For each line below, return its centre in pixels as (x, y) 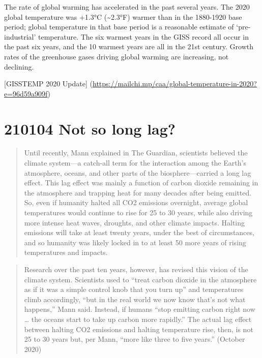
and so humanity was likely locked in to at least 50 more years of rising (135, 242)
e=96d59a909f (26, 93)
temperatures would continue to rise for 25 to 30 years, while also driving (138, 213)
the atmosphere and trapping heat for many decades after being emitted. (138, 192)
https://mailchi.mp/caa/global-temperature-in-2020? (175, 84)
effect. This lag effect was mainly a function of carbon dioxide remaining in (141, 183)
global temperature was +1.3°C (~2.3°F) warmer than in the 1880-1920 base (123, 17)
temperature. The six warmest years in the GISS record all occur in (143, 36)
